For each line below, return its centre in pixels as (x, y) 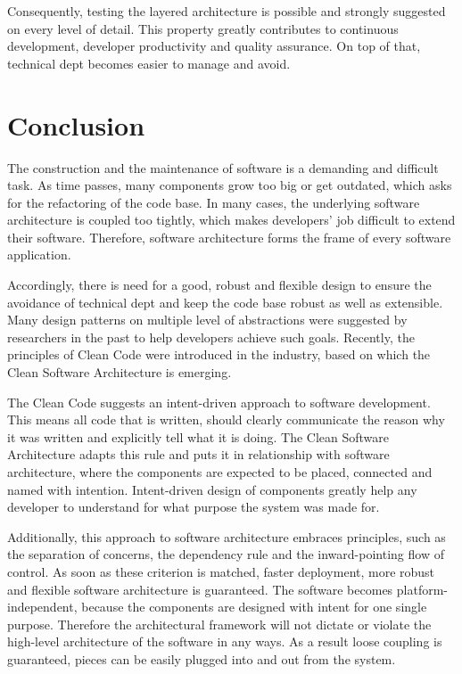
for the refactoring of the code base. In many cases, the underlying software (214, 202)
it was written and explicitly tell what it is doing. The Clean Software (198, 436)
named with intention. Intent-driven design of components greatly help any (212, 489)
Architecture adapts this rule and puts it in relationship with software (198, 454)
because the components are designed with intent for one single (254, 607)
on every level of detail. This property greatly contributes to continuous (203, 28)
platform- (422, 589)
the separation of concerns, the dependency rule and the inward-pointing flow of (226, 554)
